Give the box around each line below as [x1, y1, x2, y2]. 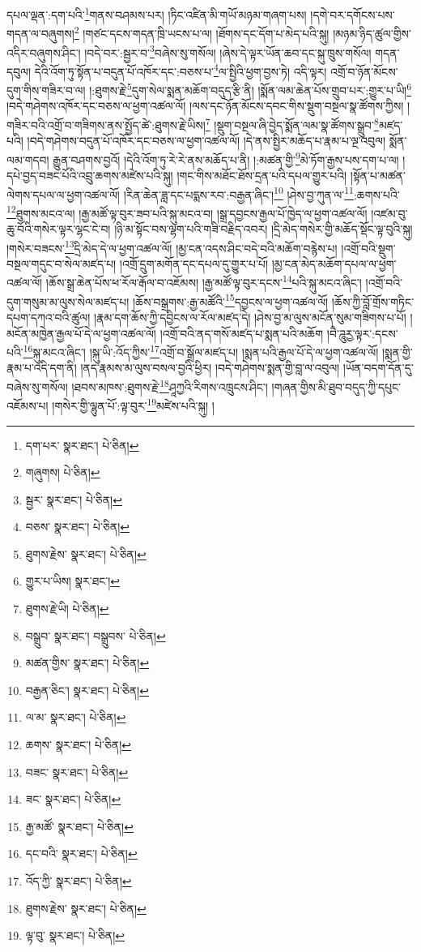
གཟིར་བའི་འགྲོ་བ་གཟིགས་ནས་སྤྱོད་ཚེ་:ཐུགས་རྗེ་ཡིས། [6, 116, 206, 133]
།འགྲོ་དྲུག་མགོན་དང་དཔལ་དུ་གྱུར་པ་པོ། [119, 255, 269, 272]
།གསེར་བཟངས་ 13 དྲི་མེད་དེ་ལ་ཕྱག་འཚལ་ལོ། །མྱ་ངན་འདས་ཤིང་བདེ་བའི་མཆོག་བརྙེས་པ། [6, 237, 338, 256]
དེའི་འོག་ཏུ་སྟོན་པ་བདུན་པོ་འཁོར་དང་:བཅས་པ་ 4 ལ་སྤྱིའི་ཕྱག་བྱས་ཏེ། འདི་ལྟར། [34, 60, 327, 79]
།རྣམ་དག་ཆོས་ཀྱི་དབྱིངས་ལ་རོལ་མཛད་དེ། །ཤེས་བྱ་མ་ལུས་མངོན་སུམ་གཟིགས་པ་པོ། [93, 308, 406, 325]
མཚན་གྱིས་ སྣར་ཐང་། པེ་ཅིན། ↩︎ [25, 654, 150, 671]
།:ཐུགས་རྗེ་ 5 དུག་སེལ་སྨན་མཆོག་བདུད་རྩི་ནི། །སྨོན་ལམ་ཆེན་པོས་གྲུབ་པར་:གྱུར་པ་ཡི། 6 [89, 79, 411, 98]
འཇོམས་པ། [6, 397, 49, 414]
